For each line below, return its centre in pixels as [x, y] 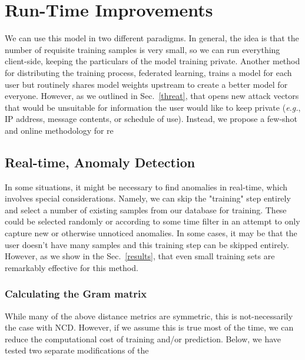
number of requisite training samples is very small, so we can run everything [142, 49]
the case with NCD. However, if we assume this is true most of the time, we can [149, 327]
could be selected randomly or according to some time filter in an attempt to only [152, 221]
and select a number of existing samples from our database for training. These [146, 209]
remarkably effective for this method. [72, 267]
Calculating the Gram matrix [76, 294]
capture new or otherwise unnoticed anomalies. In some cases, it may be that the [151, 233]
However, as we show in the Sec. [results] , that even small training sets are [140, 256]
